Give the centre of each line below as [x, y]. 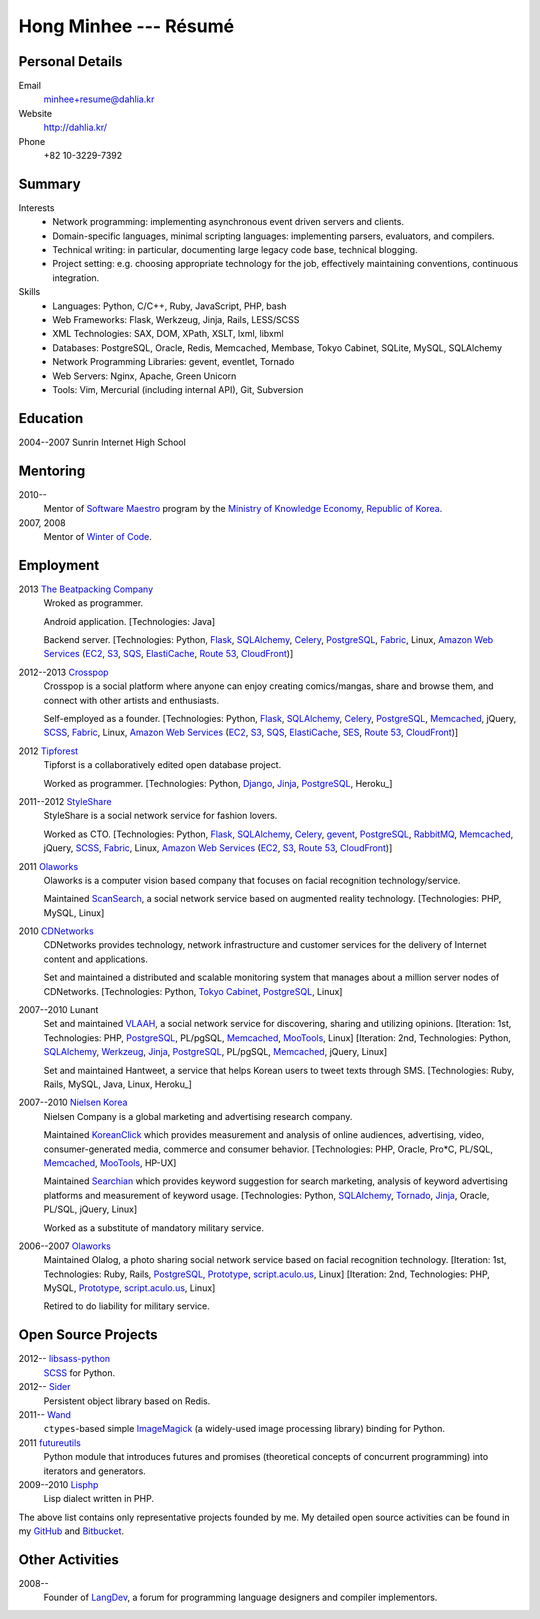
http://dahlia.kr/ [75, 127]
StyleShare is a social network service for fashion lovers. [160, 816]
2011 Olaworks [48, 866]
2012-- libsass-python [64, 1359]
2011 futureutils [50, 1442]
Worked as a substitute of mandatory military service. [154, 1227]
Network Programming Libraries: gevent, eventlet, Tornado [173, 362]
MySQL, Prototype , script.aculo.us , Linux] [129, 1288]
